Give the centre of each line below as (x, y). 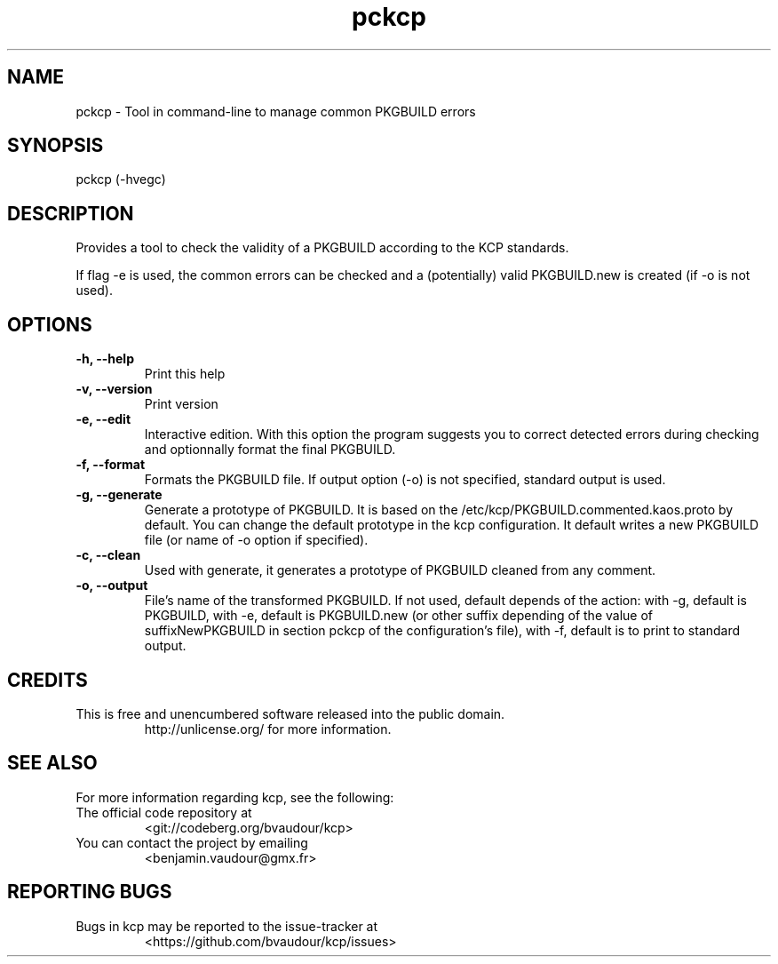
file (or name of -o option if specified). (256, 540)
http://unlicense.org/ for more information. (268, 729)
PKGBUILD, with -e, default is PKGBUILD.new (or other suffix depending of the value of (398, 616)
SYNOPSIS (56, 146)
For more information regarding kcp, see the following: (235, 797)
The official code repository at (164, 812)
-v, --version (114, 389)
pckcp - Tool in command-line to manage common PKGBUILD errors (276, 111)
